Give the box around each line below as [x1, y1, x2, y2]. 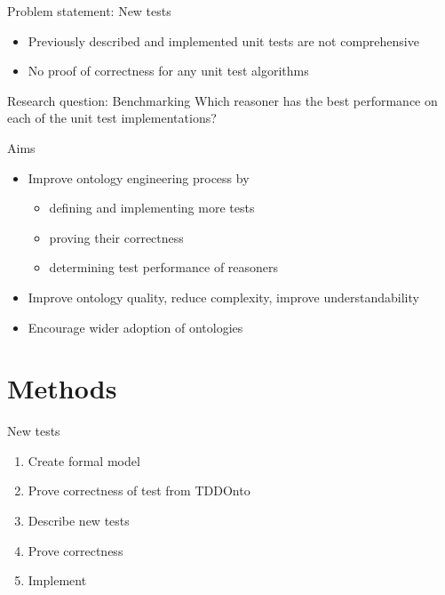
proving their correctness [49, 228, 184, 246]
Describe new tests [28, 511, 130, 530]
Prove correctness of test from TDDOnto [28, 481, 250, 500]
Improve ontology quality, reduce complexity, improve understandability [28, 287, 419, 306]
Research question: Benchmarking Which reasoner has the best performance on [7, 91, 438, 109]
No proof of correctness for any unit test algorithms [28, 61, 309, 80]
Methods [7, 370, 117, 406]
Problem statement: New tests [7, 2, 171, 20]
